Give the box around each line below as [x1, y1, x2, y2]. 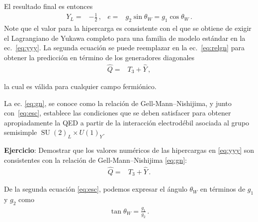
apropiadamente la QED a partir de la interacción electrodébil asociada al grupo [4, 117, 250, 127]
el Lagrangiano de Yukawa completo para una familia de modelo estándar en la [4, 32, 246, 43]
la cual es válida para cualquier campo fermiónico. [4, 81, 157, 92]
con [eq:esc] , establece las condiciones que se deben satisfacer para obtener [4, 108, 231, 118]
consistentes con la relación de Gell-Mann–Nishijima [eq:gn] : [4, 154, 187, 165]
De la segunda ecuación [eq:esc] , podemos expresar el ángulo [4, 184, 187, 194]
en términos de [200, 184, 246, 194]
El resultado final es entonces [4, 1, 93, 11]
